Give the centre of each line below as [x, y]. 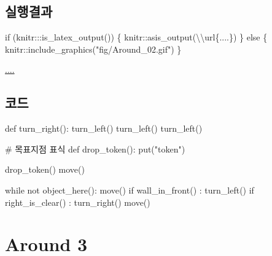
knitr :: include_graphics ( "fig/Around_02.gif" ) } [93, 49]
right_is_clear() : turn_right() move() [78, 202]
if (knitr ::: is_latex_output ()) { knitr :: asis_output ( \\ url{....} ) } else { [136, 37]
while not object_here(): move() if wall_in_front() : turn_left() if [130, 190]
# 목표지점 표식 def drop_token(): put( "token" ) [95, 149]
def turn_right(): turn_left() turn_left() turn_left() [104, 128]
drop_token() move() [45, 169]
